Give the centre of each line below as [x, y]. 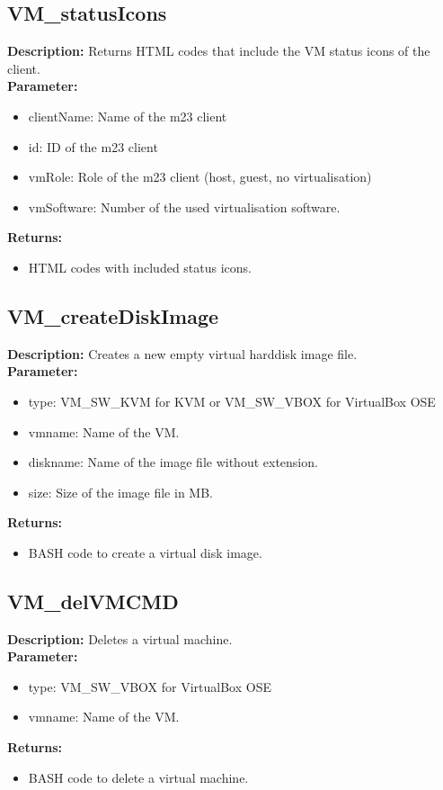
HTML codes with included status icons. [140, 267]
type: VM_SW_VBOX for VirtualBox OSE [150, 686]
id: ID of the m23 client [93, 146]
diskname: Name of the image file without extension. [173, 462]
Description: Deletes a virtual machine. [120, 638]
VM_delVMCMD [93, 601]
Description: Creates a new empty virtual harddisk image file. [182, 353]
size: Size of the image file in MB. [120, 492]
